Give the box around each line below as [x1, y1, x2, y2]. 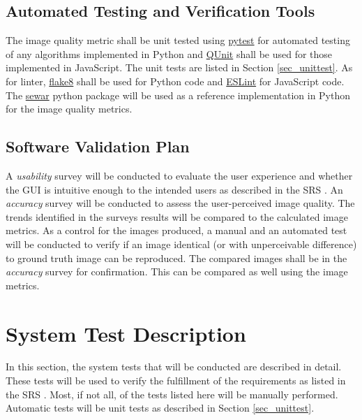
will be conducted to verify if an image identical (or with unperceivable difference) [6, 236, 357, 251]
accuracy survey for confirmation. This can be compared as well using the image [6, 264, 348, 279]
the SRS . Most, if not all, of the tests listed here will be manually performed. [6, 386, 338, 401]
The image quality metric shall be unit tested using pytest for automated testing [6, 33, 350, 48]
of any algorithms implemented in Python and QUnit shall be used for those [6, 46, 333, 61]
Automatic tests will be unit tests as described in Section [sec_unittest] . [6, 400, 315, 415]
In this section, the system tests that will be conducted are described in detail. [6, 359, 342, 374]
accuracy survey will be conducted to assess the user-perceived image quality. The [6, 196, 355, 210]
